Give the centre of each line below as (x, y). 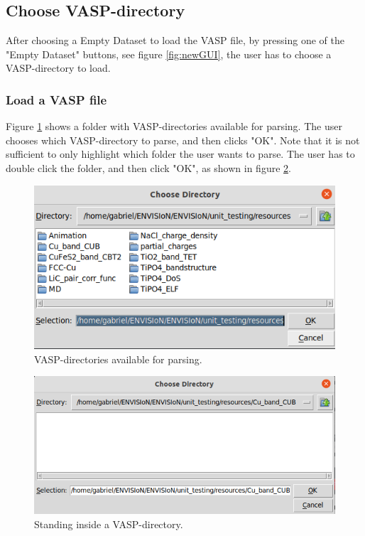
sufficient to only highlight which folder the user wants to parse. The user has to (180, 154)
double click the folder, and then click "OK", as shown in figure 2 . (148, 167)
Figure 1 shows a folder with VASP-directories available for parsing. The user (174, 126)
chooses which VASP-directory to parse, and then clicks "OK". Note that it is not (183, 140)
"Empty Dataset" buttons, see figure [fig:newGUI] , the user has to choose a (169, 54)
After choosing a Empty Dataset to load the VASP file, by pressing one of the (175, 40)
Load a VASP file (56, 99)
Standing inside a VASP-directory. (109, 524)
